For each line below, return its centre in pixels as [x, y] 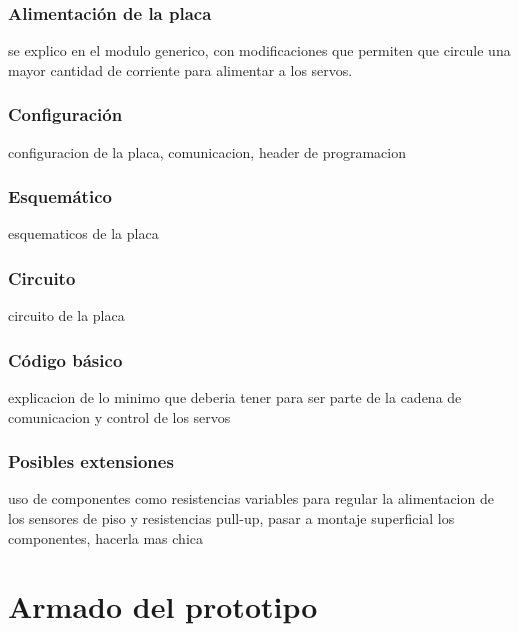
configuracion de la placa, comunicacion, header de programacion [207, 151]
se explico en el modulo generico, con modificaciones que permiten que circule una [259, 50]
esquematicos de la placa [83, 233]
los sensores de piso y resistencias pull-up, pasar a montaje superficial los [231, 518]
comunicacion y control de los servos [119, 416]
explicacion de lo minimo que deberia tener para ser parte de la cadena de [235, 397]
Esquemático [60, 196]
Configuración [65, 114]
